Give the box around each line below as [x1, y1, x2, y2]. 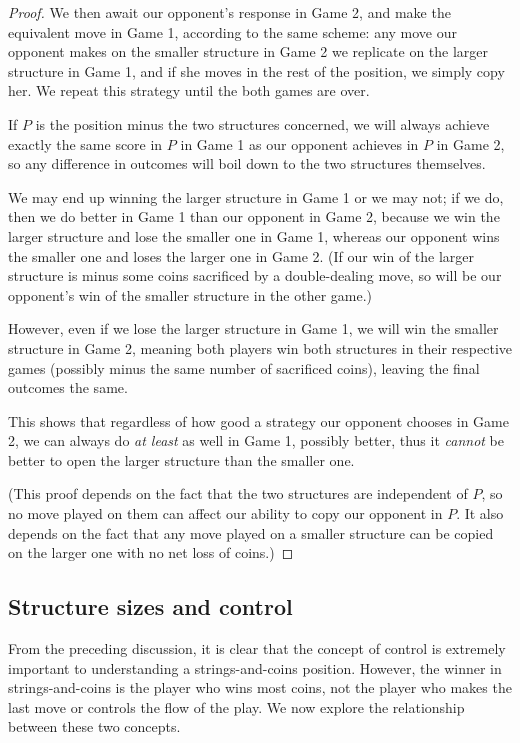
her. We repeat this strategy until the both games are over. [8, 80, 370, 101]
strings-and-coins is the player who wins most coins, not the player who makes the [8, 677, 512, 698]
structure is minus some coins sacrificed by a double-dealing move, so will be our [8, 265, 502, 286]
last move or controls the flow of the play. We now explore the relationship [8, 696, 465, 717]
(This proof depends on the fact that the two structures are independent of [8, 483, 468, 504]
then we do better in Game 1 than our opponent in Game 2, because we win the [8, 206, 500, 227]
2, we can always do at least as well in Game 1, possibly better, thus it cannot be [8, 430, 504, 451]
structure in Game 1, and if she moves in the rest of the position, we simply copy [8, 60, 505, 81]
